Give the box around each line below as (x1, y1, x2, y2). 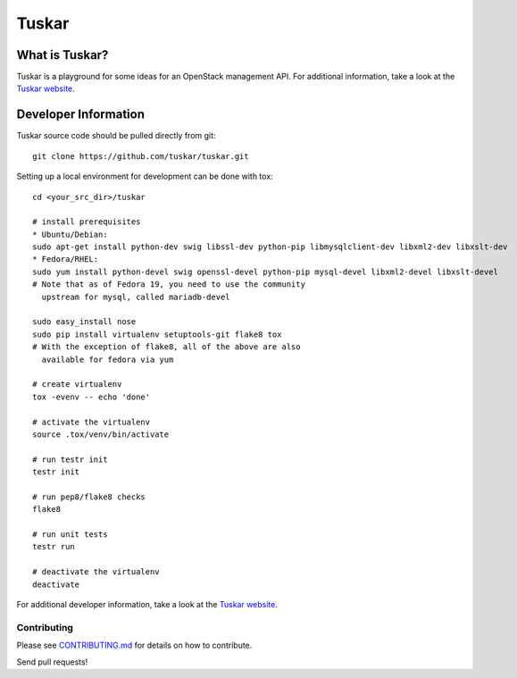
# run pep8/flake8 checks (32, 491, 146, 502)
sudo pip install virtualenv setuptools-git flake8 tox (32, 329, 282, 339)
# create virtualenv (32, 380, 122, 389)
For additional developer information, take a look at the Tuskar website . (16, 599, 279, 610)
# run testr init (32, 454, 108, 465)
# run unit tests (32, 530, 108, 540)
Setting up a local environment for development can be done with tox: (16, 171, 273, 182)
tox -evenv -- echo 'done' (32, 391, 151, 402)
